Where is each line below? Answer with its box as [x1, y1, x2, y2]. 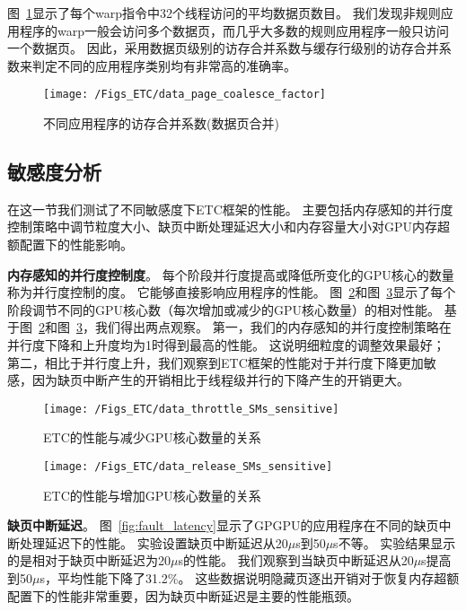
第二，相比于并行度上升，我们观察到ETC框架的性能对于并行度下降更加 [7, 353, 424, 371]
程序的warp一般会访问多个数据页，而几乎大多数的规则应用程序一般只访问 [19, 21, 449, 39]
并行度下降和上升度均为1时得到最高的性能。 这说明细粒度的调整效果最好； [7, 335, 445, 354]
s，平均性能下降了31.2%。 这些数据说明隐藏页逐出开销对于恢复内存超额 [40, 569, 460, 588]
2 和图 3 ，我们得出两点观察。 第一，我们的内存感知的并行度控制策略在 [39, 318, 452, 336]
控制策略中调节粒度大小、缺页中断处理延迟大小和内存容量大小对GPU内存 [7, 217, 438, 236]
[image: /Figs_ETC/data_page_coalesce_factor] [43, 88, 326, 101]
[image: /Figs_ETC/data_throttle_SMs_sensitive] [43, 402, 339, 415]
